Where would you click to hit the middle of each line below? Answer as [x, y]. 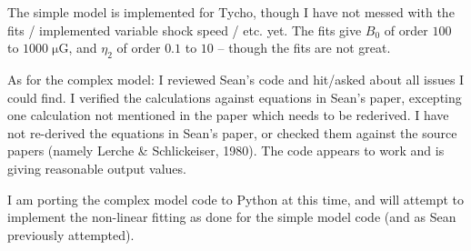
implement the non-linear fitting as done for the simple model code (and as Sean [232, 217]
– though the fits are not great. [304, 48]
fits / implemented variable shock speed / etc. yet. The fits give [185, 30]
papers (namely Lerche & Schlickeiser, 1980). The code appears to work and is [226, 151]
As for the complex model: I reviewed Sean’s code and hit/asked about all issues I [236, 79]
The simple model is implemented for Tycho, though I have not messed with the [231, 12]
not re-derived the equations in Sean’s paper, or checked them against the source [232, 132]
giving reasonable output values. [97, 168]
